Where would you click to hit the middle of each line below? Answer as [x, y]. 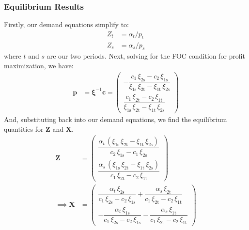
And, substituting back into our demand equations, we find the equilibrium [116, 119]
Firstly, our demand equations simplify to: [66, 24]
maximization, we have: [39, 66]
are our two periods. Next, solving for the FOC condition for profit [146, 56]
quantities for [24, 129]
